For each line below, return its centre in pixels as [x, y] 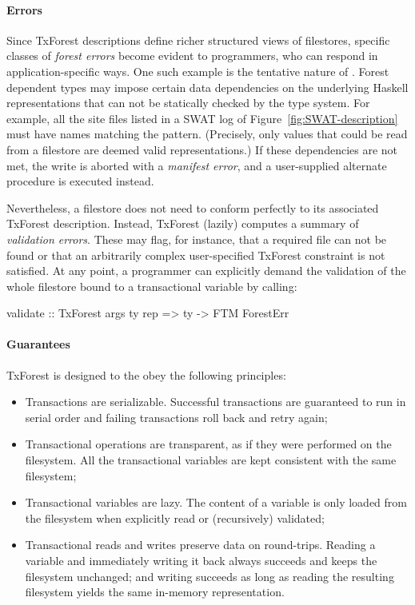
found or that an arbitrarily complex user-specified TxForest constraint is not [196, 255]
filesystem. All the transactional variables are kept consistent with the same [211, 460]
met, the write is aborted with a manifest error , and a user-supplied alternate [197, 165]
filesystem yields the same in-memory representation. [155, 592]
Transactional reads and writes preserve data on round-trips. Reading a [200, 545]
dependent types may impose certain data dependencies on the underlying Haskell [207, 87]
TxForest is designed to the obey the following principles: [146, 374]
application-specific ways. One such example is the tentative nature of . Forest [198, 71]
